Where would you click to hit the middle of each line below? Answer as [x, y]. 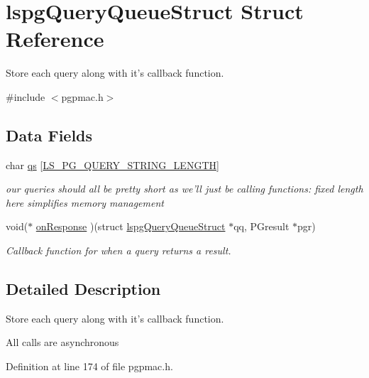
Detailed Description [83, 289]
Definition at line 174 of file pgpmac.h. [89, 366]
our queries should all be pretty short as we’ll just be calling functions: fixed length [184, 189]
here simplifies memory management [85, 202]
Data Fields [49, 135]
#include [26, 96]
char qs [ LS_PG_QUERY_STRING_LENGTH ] [112, 164]
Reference [55, 39]
